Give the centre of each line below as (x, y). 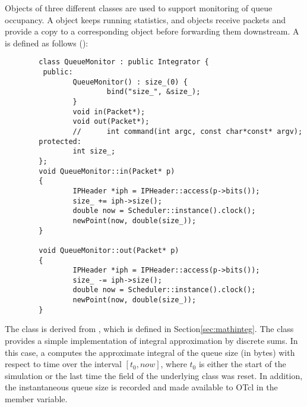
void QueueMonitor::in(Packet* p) (107, 171)
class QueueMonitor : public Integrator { (124, 62)
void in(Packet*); (109, 112)
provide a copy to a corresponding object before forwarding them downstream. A (152, 31)
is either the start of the (242, 364)
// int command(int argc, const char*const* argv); (188, 131)
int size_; (94, 151)
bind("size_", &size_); (153, 92)
